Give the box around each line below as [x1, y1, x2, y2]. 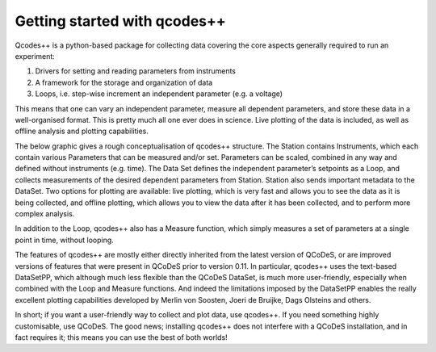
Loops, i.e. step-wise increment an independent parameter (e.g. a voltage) [35, 89, 283, 98]
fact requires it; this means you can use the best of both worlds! [15, 332, 228, 342]
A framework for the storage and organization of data [35, 78, 213, 87]
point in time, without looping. [15, 235, 115, 245]
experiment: [15, 51, 56, 61]
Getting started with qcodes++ [15, 12, 226, 30]
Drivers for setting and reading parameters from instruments [35, 66, 236, 76]
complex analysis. [15, 209, 75, 219]
